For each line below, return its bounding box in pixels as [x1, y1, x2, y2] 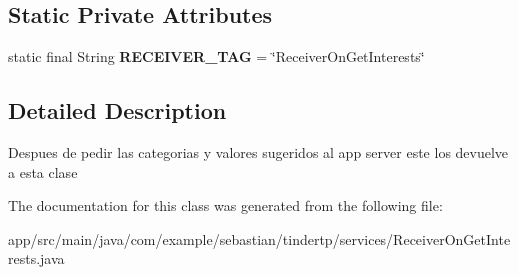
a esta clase [8, 161, 78, 182]
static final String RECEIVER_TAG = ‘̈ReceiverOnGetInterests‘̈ [8, 46, 425, 67]
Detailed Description [8, 95, 227, 126]
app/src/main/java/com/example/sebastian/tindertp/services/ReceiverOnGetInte [8, 228, 511, 249]
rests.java [8, 248, 65, 269]
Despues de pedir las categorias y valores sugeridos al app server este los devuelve [8, 142, 509, 162]
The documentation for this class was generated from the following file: [8, 195, 443, 216]
